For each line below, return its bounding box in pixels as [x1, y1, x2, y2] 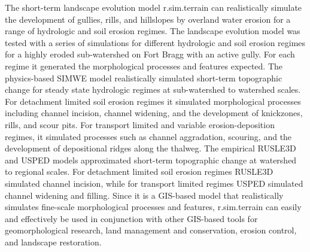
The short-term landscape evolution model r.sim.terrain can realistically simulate [5, 1, 302, 13]
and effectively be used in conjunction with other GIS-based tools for [5, 212, 258, 224]
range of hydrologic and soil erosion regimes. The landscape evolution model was [5, 25, 300, 37]
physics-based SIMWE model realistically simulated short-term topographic [5, 71, 282, 84]
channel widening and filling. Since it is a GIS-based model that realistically [5, 189, 284, 201]
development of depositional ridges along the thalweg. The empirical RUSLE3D [5, 142, 296, 154]
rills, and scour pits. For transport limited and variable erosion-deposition [5, 118, 275, 130]
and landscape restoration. [5, 235, 102, 248]
